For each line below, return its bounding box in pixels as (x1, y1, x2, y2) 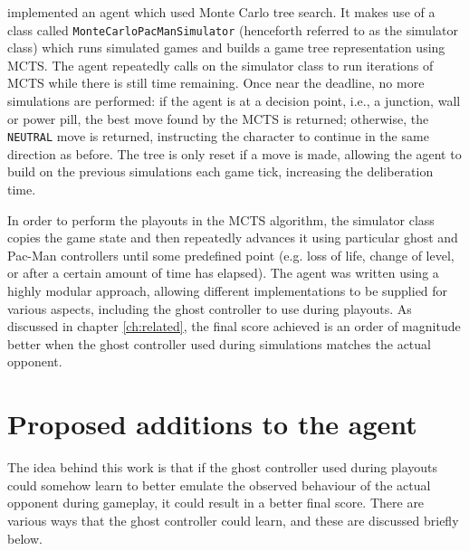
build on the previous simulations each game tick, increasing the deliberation (7, 162, 434, 181)
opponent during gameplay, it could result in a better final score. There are (7, 493, 425, 512)
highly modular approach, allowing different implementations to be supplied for (7, 281, 448, 300)
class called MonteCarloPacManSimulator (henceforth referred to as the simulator (7, 20, 458, 39)
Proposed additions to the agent (7, 405, 417, 442)
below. (7, 528, 43, 547)
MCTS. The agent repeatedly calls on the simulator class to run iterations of (7, 55, 434, 74)
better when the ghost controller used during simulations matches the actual (7, 334, 431, 353)
